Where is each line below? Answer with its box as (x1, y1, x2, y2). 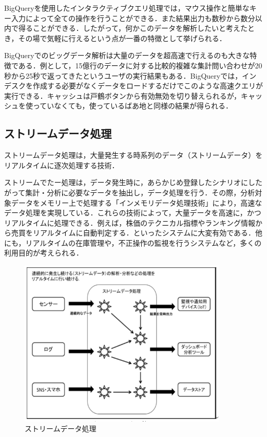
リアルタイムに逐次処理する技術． (4, 159, 119, 170)
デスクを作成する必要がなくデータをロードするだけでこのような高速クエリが (4, 80, 263, 91)
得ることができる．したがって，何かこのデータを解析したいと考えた (18, 23, 248, 33)
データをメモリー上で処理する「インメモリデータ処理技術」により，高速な (11, 197, 262, 208)
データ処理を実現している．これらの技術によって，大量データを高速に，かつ (4, 207, 261, 218)
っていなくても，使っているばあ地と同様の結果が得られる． (32, 100, 233, 111)
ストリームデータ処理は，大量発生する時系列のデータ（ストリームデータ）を (4, 150, 263, 160)
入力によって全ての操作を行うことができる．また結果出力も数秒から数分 (11, 12, 255, 23)
